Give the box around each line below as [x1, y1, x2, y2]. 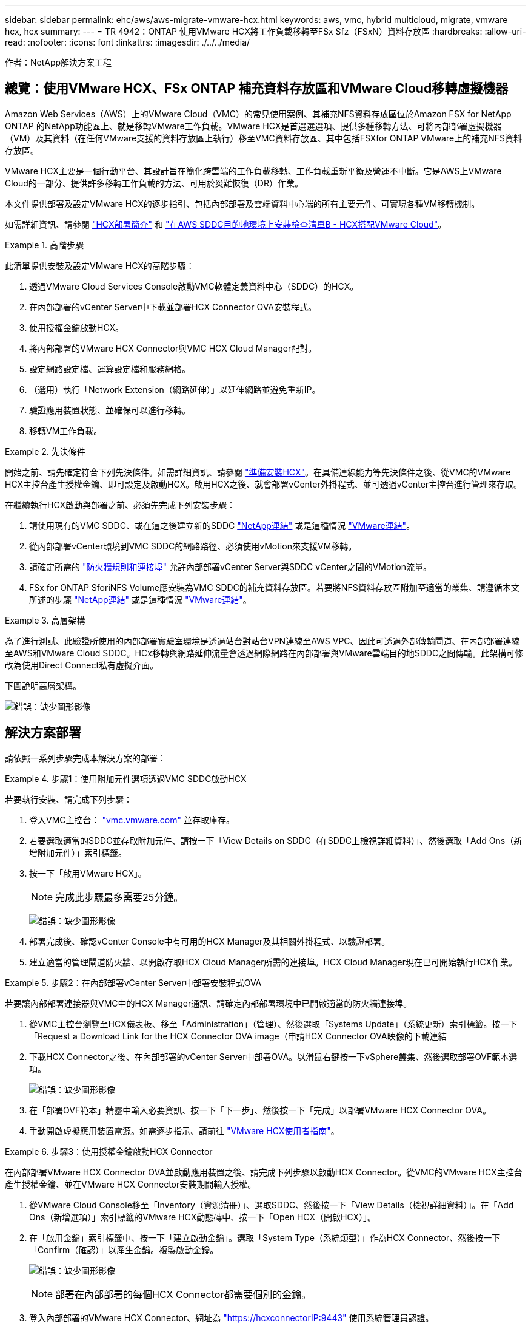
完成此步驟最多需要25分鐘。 [55, 891, 184, 903]
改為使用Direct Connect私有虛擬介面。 [5, 659, 159, 670]
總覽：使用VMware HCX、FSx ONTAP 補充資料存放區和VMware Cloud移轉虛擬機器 [5, 81, 509, 97]
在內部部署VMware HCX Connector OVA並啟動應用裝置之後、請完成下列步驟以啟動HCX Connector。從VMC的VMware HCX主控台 [5, 1166, 523, 1177]
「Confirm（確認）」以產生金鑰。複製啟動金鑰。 [29, 1244, 219, 1255]
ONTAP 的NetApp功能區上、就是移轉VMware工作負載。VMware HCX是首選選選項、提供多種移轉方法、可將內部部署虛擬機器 [5, 120, 502, 131]
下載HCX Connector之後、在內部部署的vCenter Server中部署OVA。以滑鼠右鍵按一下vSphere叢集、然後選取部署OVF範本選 [29, 1051, 518, 1062]
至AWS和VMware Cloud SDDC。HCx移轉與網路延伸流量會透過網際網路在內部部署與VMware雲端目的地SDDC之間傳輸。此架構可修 [5, 647, 524, 658]
